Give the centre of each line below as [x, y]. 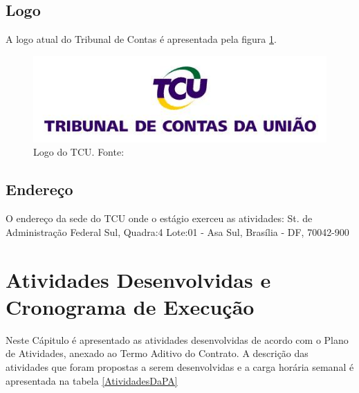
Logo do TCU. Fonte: [79, 152]
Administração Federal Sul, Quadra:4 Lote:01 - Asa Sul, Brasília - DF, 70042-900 [177, 231]
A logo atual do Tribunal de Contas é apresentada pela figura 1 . [141, 39]
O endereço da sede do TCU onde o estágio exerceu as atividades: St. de [159, 218]
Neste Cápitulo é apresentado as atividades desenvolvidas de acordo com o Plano [177, 339]
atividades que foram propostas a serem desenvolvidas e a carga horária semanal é [180, 366]
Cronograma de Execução [130, 306]
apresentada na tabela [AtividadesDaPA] [92, 380]
